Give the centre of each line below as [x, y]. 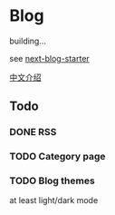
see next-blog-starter [50, 58]
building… [28, 41]
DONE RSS [33, 132]
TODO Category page [57, 157]
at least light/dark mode [54, 200]
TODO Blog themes [52, 181]
